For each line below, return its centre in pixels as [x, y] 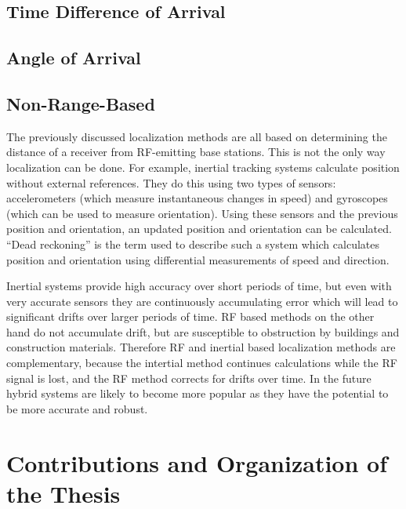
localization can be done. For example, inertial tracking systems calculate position [203, 167]
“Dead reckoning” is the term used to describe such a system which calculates [193, 244]
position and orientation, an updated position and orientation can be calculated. [199, 229]
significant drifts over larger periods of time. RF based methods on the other [190, 316]
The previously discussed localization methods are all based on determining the [197, 136]
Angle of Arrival [74, 58]
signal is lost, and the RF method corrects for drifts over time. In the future [189, 378]
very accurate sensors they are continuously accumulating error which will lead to [202, 301]
